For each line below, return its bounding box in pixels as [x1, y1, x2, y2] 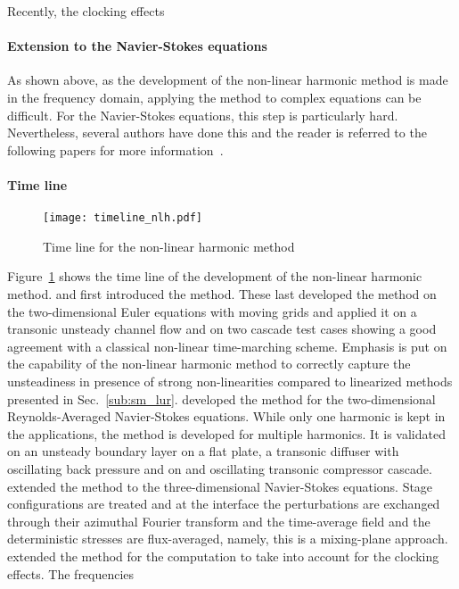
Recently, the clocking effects [7, 2, 165, 20]
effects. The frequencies [7, 564, 135, 583]
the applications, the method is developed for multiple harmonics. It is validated [7, 424, 446, 443]
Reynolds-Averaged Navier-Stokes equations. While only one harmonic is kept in [7, 407, 446, 426]
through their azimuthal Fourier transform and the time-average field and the [7, 511, 430, 530]
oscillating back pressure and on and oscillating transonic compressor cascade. [7, 459, 432, 477]
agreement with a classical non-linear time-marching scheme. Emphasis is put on [7, 336, 447, 355]
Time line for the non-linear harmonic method [43, 236, 295, 255]
